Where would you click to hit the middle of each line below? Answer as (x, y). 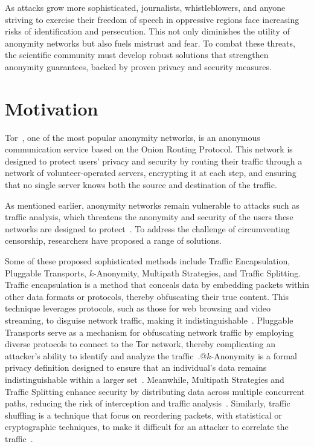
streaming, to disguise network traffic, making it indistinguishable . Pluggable (149, 320)
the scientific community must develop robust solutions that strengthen (137, 55)
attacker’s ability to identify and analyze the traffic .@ (106, 355)
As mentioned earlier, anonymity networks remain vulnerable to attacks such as (152, 205)
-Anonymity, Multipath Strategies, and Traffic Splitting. (197, 272)
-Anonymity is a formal (254, 355)
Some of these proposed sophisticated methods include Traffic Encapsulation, (148, 261)
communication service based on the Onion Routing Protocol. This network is (149, 149)
